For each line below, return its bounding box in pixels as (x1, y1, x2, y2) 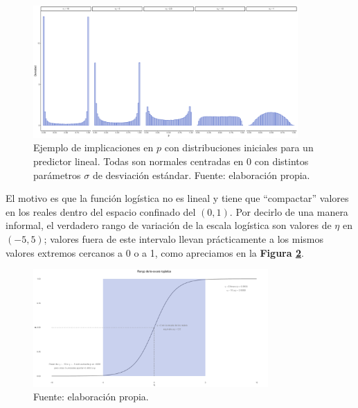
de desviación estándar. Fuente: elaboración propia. (92, 167, 310, 182)
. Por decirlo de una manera (229, 204, 348, 219)
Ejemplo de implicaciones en (33, 140, 154, 155)
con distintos (254, 153, 309, 168)
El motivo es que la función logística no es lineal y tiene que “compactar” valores (6, 191, 349, 205)
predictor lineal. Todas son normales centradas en (33, 153, 244, 168)
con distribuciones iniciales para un (164, 140, 314, 155)
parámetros (33, 167, 81, 182)
